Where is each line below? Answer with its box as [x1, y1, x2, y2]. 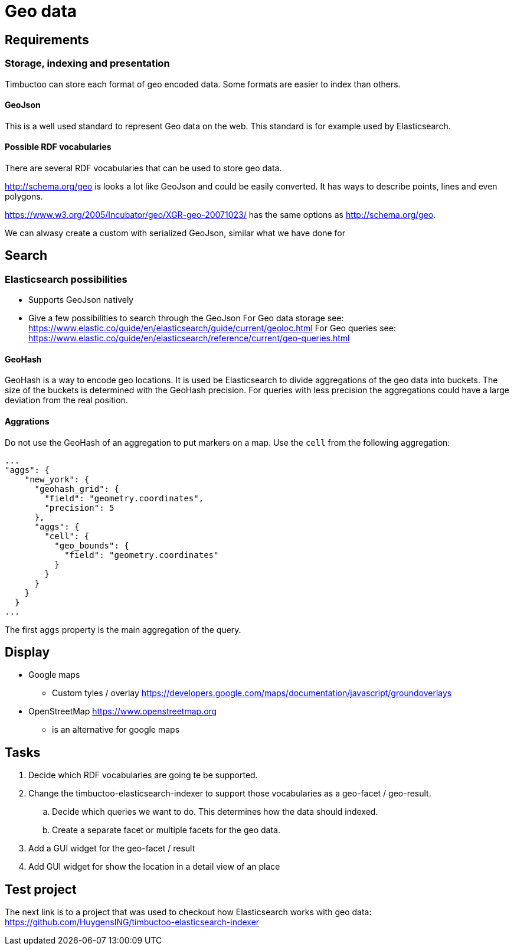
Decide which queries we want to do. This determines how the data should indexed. [52, 807, 378, 817]
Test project [5, 882, 77, 897]
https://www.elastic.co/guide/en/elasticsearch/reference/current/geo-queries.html [28, 333, 350, 344]
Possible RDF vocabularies [5, 142, 112, 152]
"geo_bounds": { [54, 540, 129, 550]
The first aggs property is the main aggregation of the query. [5, 624, 241, 635]
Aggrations [5, 416, 50, 427]
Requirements [5, 32, 89, 47]
